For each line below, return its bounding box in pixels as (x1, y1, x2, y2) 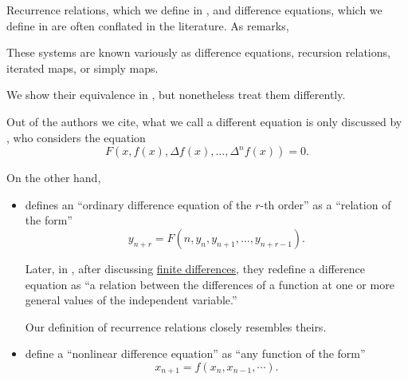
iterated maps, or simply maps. (6, 59, 159, 76)
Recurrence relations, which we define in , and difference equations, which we (6, 2, 382, 18)
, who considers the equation (6, 129, 146, 145)
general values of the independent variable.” (25, 292, 237, 308)
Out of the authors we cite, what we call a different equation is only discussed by (6, 113, 402, 129)
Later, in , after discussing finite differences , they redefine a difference (25, 260, 365, 276)
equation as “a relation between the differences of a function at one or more (25, 276, 394, 292)
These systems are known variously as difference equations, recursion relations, (6, 44, 390, 61)
